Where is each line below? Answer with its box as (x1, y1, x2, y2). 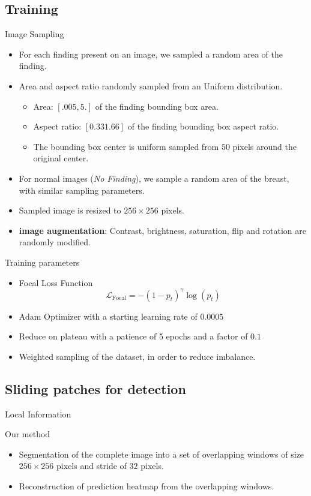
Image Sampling (5, 28, 64, 40)
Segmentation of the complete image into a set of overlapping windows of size (19, 447, 304, 460)
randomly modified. (19, 236, 91, 248)
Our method (5, 428, 50, 440)
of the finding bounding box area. (95, 100, 219, 112)
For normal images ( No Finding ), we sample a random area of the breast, (19, 172, 289, 184)
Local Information (5, 407, 71, 420)
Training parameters (5, 255, 80, 268)
